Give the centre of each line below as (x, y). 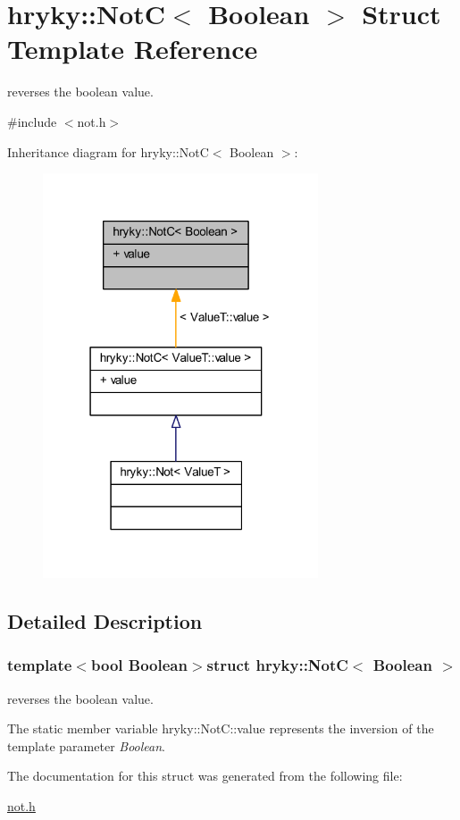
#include (32, 121)
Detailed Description (105, 621)
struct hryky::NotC (277, 665)
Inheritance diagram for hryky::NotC (108, 151)
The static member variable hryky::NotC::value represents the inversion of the (221, 728)
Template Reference (133, 49)
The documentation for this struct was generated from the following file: (205, 776)
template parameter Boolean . (86, 745)
